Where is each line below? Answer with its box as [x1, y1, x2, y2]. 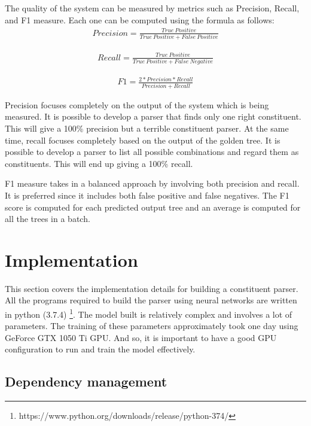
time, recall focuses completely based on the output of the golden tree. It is [5, 133, 280, 146]
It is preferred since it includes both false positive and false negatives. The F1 [5, 188, 289, 201]
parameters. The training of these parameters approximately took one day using [5, 319, 298, 332]
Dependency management [5, 372, 167, 391]
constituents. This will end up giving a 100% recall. [5, 157, 193, 169]
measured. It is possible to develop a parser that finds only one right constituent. [5, 110, 301, 123]
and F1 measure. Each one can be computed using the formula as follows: [5, 13, 275, 26]
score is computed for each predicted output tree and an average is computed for [5, 200, 301, 213]
